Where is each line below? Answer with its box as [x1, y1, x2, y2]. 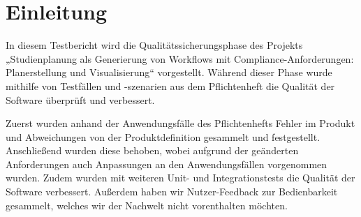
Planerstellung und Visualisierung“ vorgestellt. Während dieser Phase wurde [6, 65, 332, 80]
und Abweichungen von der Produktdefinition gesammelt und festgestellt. [6, 129, 321, 144]
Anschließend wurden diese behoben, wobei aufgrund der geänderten [6, 143, 299, 158]
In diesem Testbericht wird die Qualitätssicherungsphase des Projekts [6, 38, 303, 52]
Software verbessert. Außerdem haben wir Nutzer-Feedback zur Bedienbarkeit [6, 184, 338, 199]
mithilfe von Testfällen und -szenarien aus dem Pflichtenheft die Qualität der [6, 78, 335, 93]
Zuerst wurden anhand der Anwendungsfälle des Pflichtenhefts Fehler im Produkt [6, 116, 355, 130]
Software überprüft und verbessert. [6, 92, 155, 107]
